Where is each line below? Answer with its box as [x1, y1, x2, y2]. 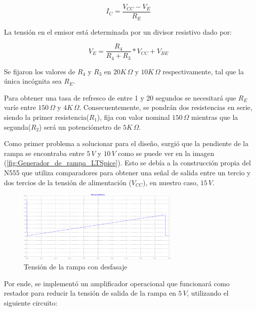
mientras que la [191, 112, 238, 122]
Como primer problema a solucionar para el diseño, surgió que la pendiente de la [4, 138, 249, 149]
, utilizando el [187, 288, 229, 298]
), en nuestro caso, [143, 177, 198, 187]
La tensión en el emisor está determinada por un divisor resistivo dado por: [4, 26, 232, 37]
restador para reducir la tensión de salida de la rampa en [4, 288, 176, 298]
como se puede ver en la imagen [118, 148, 214, 158]
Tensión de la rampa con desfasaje [24, 261, 128, 271]
